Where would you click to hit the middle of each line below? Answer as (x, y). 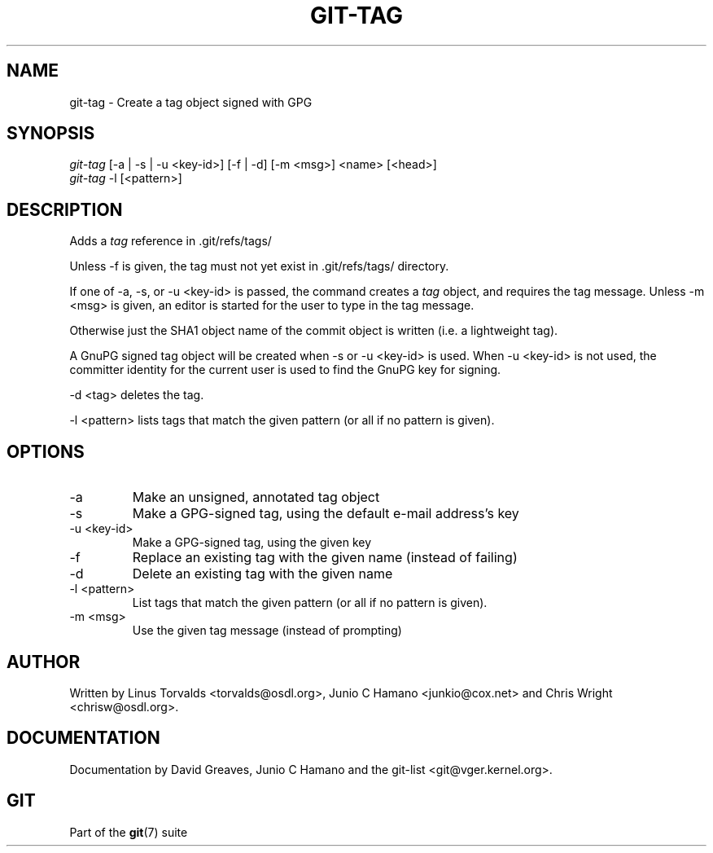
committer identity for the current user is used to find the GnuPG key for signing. (285, 370)
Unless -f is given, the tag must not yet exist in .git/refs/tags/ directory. (259, 266)
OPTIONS (46, 451)
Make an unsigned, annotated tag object (256, 497)
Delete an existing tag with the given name (262, 574)
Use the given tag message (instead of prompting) (267, 631)
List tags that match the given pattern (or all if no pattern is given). (310, 603)
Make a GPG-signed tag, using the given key (252, 543)
